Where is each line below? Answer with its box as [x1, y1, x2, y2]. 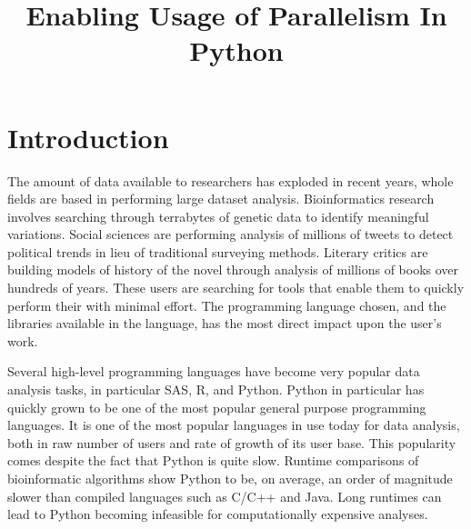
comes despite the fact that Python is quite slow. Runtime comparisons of [7, 451, 419, 470]
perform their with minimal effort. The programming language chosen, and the [7, 295, 446, 314]
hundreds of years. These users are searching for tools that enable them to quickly [7, 278, 465, 297]
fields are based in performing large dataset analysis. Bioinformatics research [7, 189, 435, 208]
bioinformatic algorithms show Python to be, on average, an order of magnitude [7, 469, 453, 487]
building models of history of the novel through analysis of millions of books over [7, 260, 459, 279]
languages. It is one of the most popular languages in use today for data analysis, [7, 415, 460, 434]
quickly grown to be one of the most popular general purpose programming [7, 397, 426, 416]
